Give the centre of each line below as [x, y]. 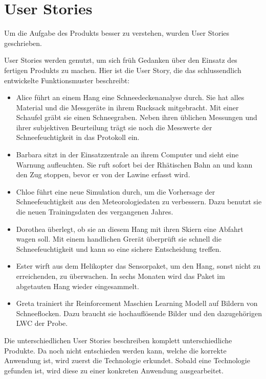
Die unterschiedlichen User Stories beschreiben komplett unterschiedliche [118, 340]
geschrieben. [23, 43]
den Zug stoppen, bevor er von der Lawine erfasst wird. [103, 174]
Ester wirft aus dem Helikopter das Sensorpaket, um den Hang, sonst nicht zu [138, 266]
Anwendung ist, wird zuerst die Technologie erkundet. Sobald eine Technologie [127, 360]
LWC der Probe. [42, 323]
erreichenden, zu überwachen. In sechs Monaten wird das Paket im [120, 276]
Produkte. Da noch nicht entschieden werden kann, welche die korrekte [115, 350]
